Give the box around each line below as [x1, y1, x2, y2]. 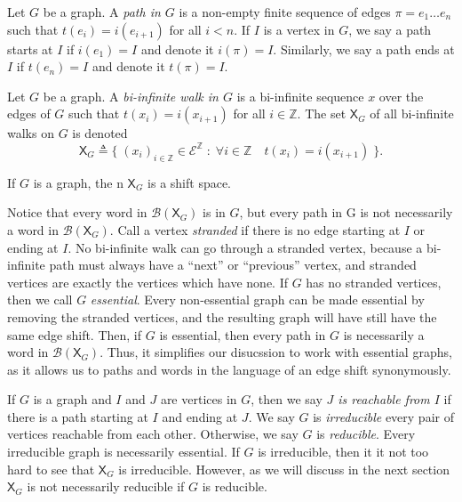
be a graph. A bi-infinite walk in [43, 86, 219, 105]
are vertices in [160, 390, 237, 409]
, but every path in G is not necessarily [239, 203, 453, 222]
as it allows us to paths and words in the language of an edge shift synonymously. [7, 360, 451, 378]
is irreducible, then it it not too [258, 442, 429, 461]
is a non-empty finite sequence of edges [179, 3, 391, 20]
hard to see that [7, 459, 95, 478]
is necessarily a [343, 325, 425, 344]
